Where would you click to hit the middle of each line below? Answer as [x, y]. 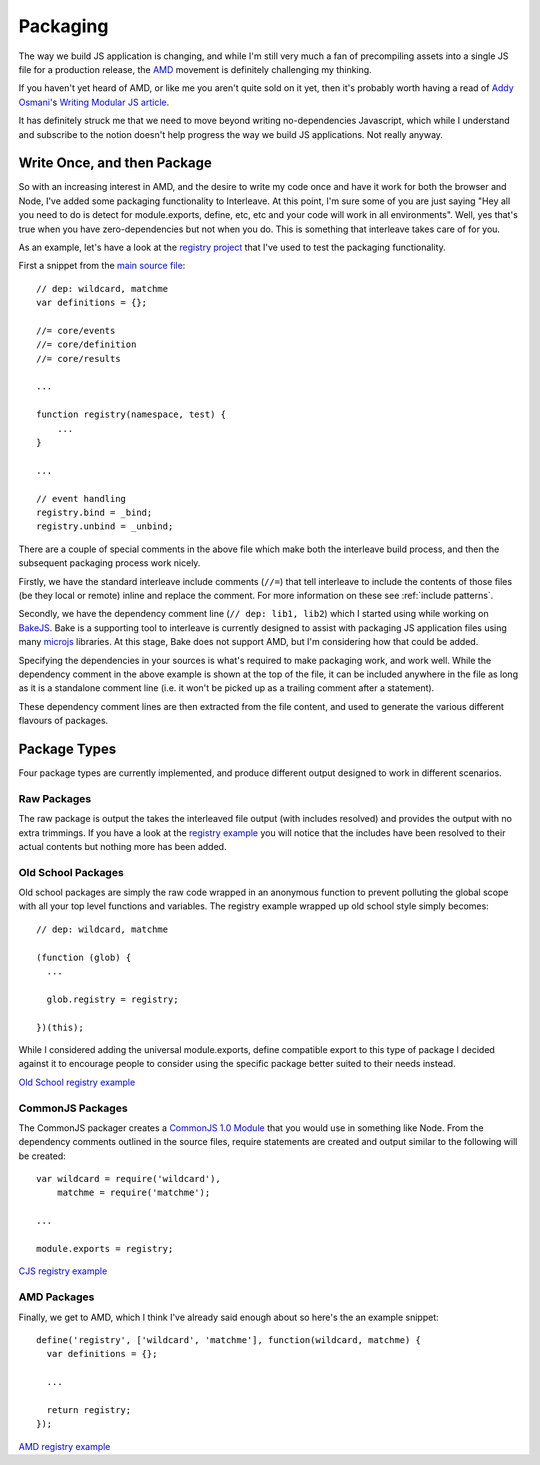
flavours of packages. [63, 721]
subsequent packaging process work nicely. [109, 563]
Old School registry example [77, 1082]
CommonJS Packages [73, 1108]
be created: [42, 1156]
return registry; [89, 1409]
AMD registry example [64, 1446]
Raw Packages [55, 798]
